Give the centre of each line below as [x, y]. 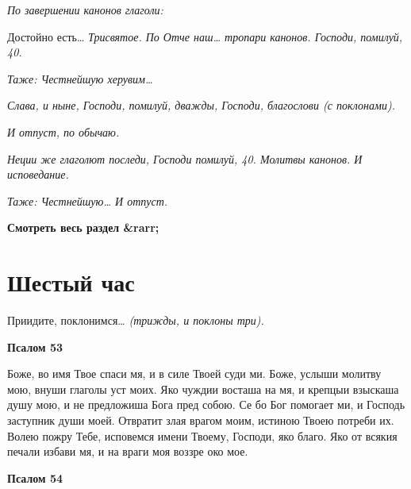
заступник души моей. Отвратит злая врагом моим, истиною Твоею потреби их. [201, 420]
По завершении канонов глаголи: [85, 10]
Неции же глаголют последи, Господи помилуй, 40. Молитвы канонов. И [185, 158]
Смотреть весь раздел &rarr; [83, 227]
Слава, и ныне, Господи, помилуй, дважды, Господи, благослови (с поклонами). [201, 105]
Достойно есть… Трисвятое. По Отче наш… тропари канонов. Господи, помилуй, [205, 36]
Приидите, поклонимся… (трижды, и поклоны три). [136, 320]
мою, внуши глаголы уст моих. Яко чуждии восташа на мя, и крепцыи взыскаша [203, 389]
